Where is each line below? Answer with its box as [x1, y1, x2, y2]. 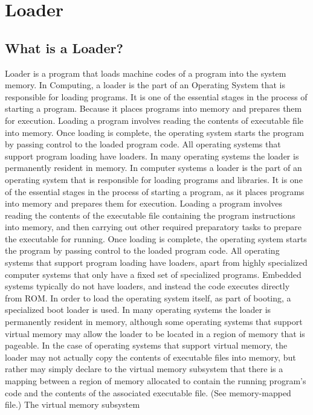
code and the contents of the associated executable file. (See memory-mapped [5, 386, 291, 399]
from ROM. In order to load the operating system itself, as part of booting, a [5, 291, 291, 304]
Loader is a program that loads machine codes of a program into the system [5, 66, 286, 79]
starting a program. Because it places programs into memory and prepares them [5, 102, 302, 115]
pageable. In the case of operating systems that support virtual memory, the [5, 339, 288, 352]
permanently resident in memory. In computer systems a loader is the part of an [5, 161, 302, 174]
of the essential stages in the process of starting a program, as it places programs [5, 185, 305, 198]
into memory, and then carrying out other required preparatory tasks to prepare [5, 220, 302, 233]
